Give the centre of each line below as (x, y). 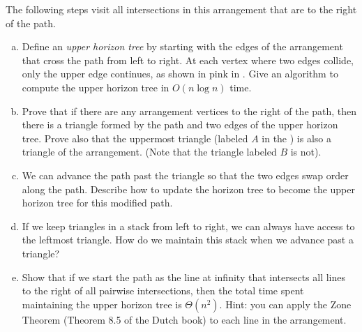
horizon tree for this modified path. (97, 203)
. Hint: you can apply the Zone (285, 304)
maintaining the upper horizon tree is (102, 304)
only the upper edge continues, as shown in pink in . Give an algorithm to (180, 74)
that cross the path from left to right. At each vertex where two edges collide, (188, 60)
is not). (306, 152)
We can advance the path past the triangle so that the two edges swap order (185, 175)
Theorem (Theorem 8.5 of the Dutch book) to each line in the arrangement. (184, 319)
